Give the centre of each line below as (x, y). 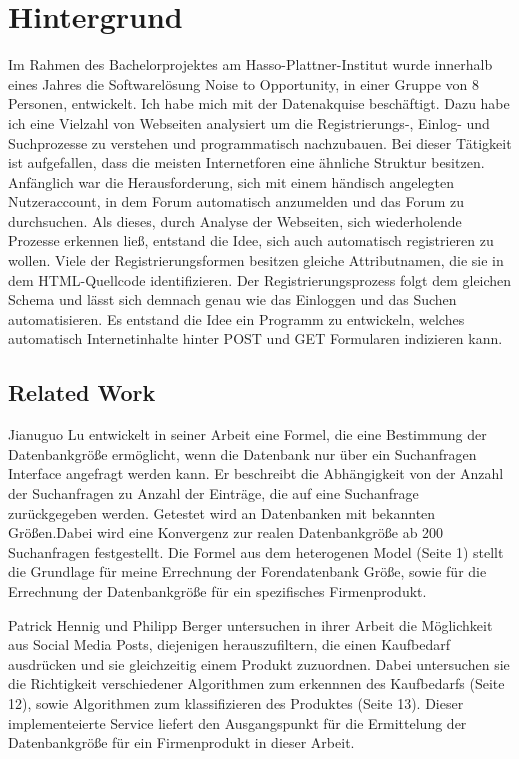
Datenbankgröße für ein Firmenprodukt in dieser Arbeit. (181, 742)
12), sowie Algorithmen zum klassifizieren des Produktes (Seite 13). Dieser (236, 702)
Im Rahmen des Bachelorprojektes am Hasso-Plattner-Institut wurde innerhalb (250, 64)
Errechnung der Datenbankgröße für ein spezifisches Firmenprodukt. (217, 590)
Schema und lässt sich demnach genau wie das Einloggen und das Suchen (232, 299)
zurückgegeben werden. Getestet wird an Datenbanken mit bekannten (222, 512)
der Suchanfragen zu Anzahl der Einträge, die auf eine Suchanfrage (213, 493)
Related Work (82, 392)
